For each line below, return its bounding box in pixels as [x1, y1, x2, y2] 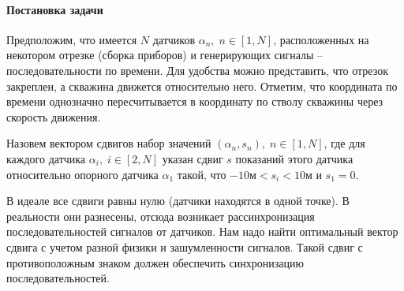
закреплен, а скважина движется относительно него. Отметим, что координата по [6, 77, 398, 94]
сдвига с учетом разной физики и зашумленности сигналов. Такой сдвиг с [6, 238, 363, 255]
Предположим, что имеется [6, 31, 137, 47]
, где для [324, 135, 365, 151]
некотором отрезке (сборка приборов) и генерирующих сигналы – [6, 47, 324, 63]
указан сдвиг [162, 150, 223, 166]
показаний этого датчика [235, 150, 353, 166]
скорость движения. [6, 108, 101, 125]
